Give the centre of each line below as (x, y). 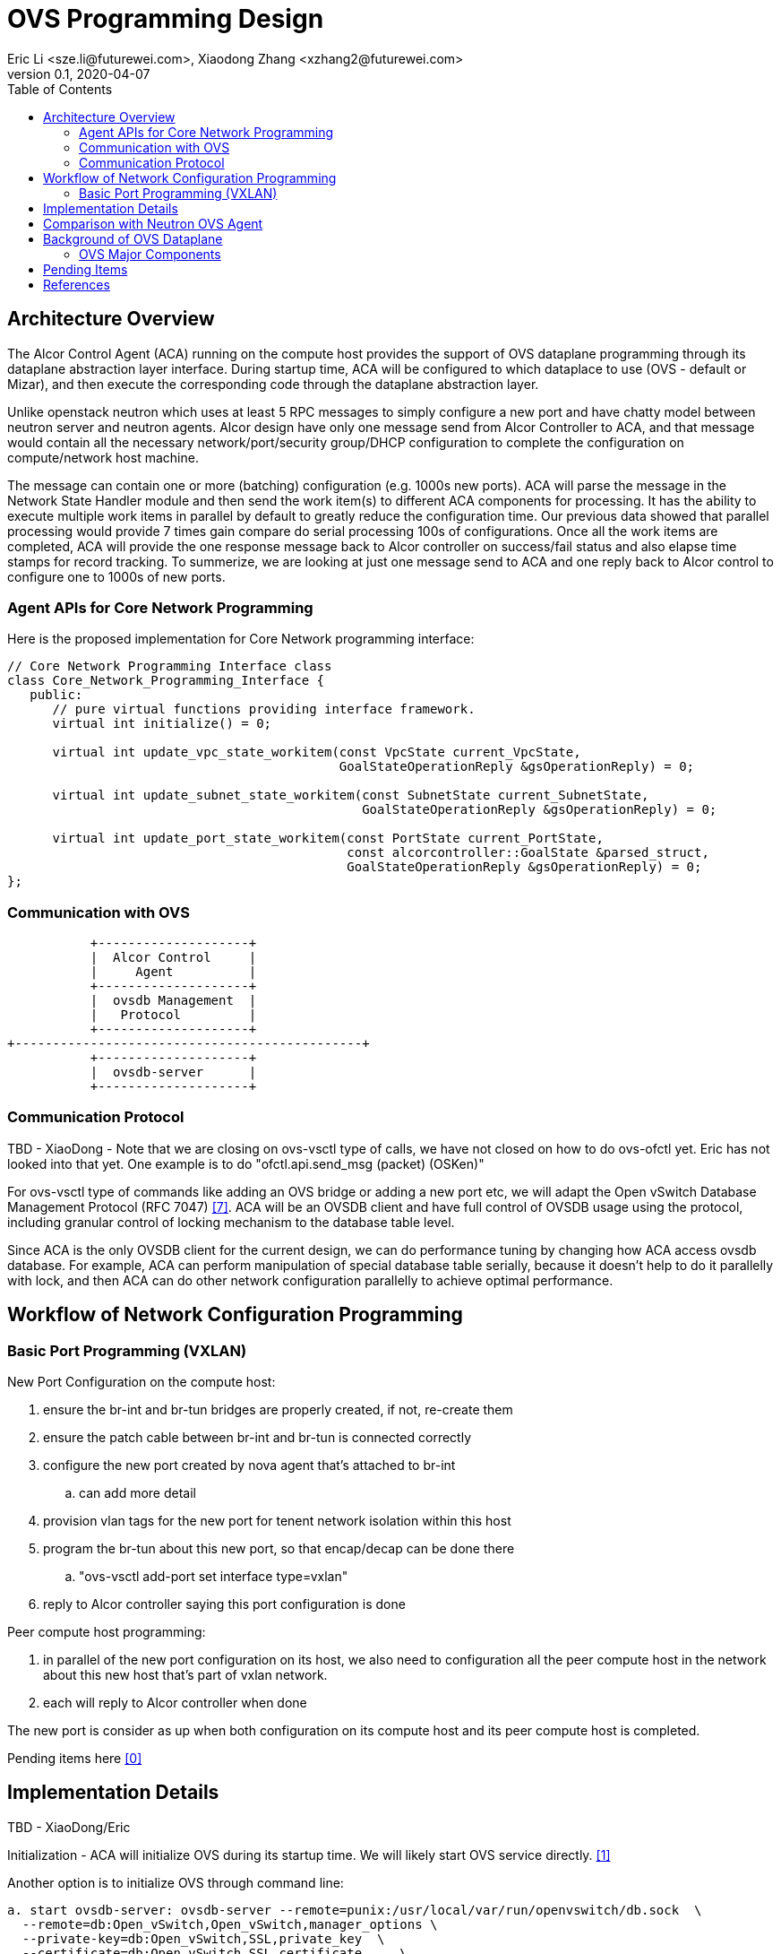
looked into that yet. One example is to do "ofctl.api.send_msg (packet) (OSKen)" (246, 1163)
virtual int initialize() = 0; (162, 724)
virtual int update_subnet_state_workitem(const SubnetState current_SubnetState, (351, 795)
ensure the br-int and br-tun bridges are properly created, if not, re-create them (278, 1410)
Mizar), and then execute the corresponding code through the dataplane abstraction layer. (273, 384)
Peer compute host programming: (107, 1632)
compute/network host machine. (103, 457)
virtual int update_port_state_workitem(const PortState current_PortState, (328, 839)
